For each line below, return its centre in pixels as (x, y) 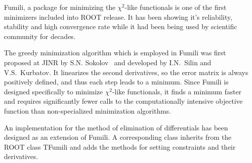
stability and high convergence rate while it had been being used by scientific (121, 26)
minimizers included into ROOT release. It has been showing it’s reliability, (118, 17)
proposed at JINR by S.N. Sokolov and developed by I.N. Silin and (108, 62)
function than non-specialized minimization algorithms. (87, 110)
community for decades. (40, 36)
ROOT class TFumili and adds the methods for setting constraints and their (120, 146)
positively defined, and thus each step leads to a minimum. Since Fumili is (116, 82)
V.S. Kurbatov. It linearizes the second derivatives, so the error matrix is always (126, 72)
